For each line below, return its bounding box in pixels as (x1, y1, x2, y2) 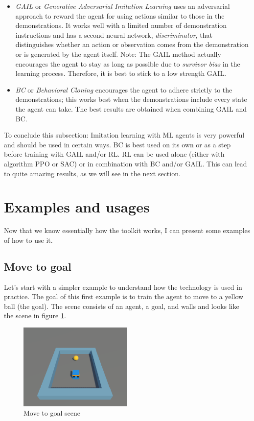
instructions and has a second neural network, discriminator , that (15, 29, 212, 40)
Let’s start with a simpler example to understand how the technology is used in (4, 281, 242, 292)
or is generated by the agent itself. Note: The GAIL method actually (15, 48, 221, 59)
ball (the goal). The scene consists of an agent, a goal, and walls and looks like (4, 301, 239, 311)
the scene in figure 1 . (4, 310, 66, 321)
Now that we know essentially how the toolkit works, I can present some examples (4, 225, 251, 235)
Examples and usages (4, 197, 150, 217)
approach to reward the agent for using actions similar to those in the (15, 10, 225, 21)
